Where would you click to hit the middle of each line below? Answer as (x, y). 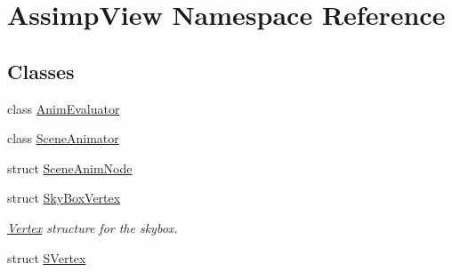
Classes (41, 71)
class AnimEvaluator (64, 108)
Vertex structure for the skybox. (93, 227)
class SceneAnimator (63, 138)
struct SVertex (47, 257)
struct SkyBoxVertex (64, 198)
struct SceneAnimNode (70, 168)
